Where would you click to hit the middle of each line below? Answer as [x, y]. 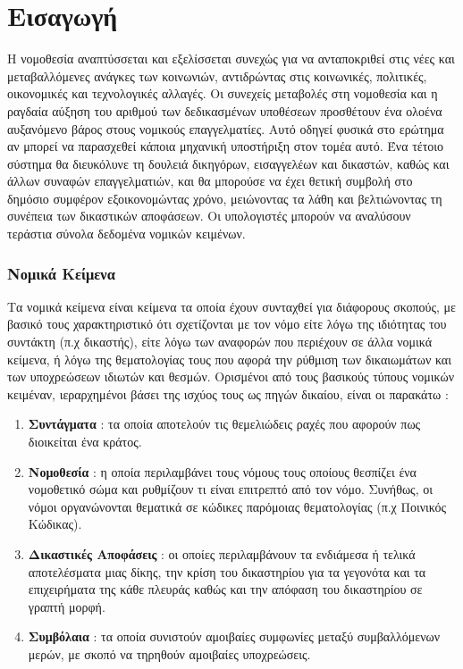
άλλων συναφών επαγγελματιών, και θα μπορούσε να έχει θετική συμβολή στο [210, 181]
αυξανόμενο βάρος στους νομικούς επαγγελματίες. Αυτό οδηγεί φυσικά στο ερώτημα [226, 128]
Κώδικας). [55, 524]
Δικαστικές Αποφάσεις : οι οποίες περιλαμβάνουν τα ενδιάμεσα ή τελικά [222, 554]
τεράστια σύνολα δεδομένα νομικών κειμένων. [126, 234]
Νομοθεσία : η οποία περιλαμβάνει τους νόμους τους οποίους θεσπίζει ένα [222, 471]
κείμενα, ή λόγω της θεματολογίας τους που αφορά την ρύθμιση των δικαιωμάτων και [229, 359]
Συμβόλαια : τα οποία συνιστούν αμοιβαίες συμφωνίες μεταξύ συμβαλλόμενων [234, 636]
